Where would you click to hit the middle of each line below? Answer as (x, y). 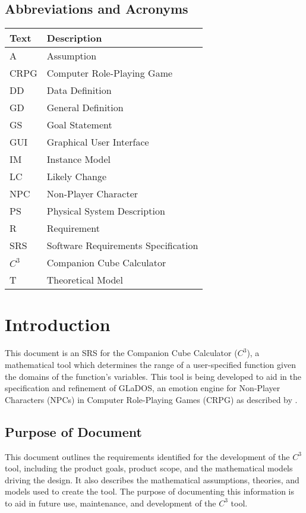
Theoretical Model (85, 280)
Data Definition (79, 90)
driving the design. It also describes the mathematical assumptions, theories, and (152, 479)
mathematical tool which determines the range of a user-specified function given (150, 364)
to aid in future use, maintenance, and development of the (111, 503)
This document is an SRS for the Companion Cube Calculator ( (121, 353)
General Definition (85, 108)
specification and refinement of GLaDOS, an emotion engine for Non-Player (143, 388)
